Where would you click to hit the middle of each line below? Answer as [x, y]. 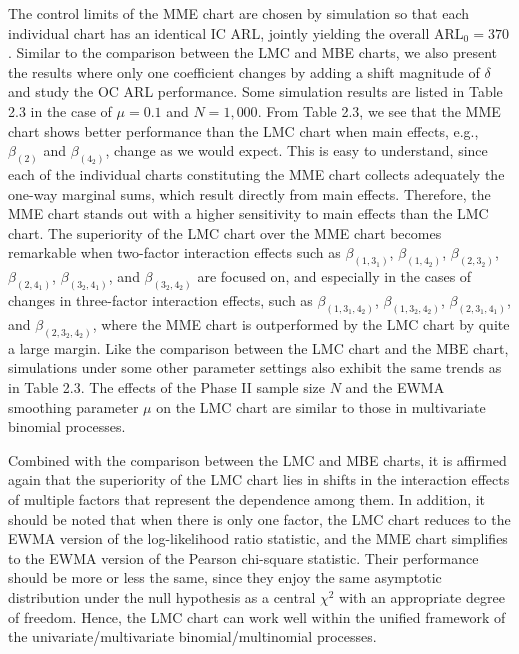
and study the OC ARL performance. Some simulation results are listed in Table [255, 91]
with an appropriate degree [422, 596]
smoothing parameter [73, 406]
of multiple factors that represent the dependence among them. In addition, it [247, 498]
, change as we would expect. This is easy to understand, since [296, 150]
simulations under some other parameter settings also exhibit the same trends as [255, 367]
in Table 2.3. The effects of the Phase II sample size [166, 387]
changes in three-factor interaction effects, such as [160, 300]
